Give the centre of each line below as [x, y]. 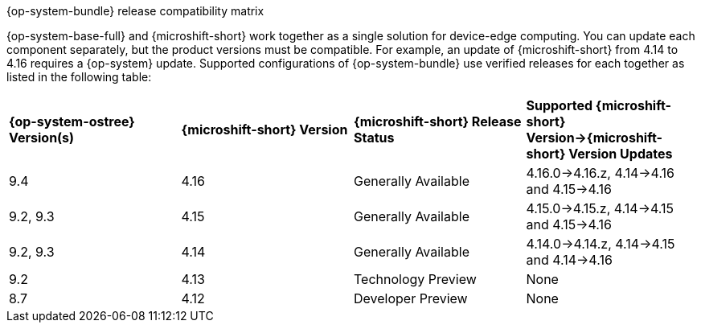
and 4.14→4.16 [569, 260]
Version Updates [621, 154]
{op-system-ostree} [72, 121]
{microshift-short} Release [438, 121]
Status [374, 138]
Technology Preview [415, 279]
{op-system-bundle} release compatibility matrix [135, 11]
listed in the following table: [79, 77]
